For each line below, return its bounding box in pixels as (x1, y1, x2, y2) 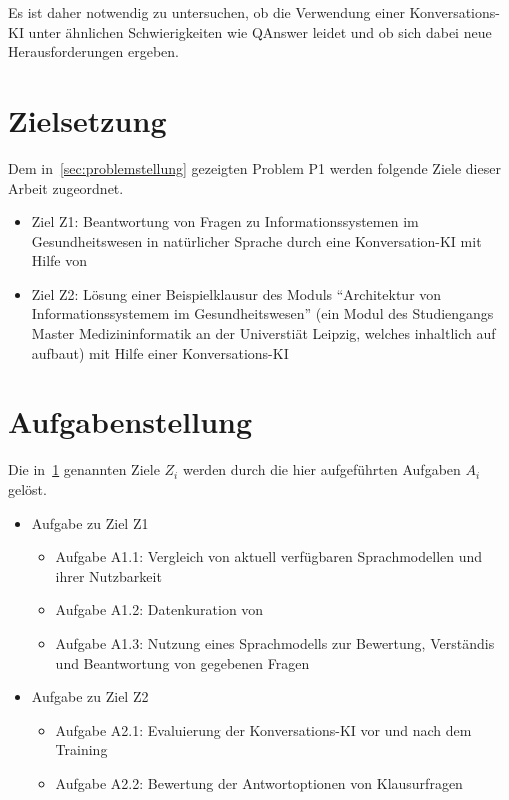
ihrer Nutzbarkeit (55, 565, 162, 586)
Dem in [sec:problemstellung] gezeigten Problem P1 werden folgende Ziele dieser (8, 157, 501, 178)
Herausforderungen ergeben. (8, 41, 179, 62)
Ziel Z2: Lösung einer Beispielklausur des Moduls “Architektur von (31, 283, 442, 304)
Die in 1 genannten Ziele (8, 459, 160, 480)
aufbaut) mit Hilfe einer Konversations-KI (31, 342, 289, 363)
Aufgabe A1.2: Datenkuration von (55, 599, 264, 620)
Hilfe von (31, 250, 88, 271)
